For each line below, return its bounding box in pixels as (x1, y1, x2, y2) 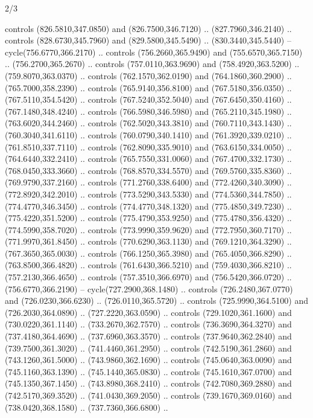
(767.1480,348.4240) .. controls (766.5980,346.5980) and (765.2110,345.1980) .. (5, 104, 292, 117)
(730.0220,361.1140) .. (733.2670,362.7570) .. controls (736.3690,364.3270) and (5, 318, 292, 330)
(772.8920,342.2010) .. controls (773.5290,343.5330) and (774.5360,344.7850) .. (5, 187, 292, 200)
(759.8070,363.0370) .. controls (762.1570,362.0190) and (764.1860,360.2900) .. (5, 69, 292, 82)
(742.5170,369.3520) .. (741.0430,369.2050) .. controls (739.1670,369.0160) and (5, 389, 292, 401)
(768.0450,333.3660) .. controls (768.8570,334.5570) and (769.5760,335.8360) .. (5, 164, 292, 176)
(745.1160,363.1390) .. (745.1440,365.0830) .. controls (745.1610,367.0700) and (5, 365, 292, 378)
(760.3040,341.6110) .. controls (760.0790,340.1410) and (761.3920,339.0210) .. (5, 128, 292, 141)
